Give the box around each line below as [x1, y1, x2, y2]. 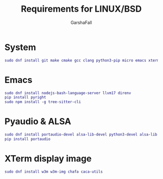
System [4, 41, 36, 53]
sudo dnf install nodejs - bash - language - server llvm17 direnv [4, 90, 131, 96]
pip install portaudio [4, 137, 51, 141]
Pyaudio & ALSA [4, 116, 72, 127]
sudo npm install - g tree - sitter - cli [4, 99, 81, 104]
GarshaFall [71, 20, 92, 25]
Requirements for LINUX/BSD [20, 3, 142, 15]
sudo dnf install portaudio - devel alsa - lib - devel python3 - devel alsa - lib [4, 132, 158, 137]
